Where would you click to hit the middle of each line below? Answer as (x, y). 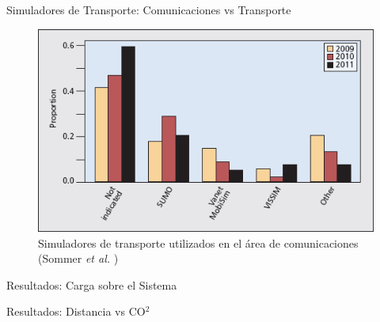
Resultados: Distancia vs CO (76, 311)
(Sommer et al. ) (78, 258)
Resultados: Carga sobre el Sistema (92, 284)
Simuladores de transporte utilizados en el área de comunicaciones (198, 242)
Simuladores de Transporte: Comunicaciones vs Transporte (149, 9)
